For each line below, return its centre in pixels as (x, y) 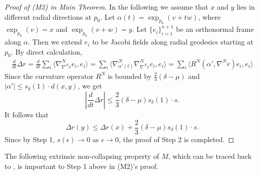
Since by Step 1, (30, 139)
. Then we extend (55, 42)
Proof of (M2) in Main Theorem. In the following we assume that (106, 7)
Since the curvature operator (49, 76)
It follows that (27, 114)
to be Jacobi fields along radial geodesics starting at (173, 42)
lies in (246, 7)
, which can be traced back (210, 156)
